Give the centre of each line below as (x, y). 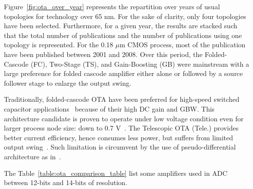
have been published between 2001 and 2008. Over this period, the (103, 54)
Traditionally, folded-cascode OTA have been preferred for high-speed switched (122, 99)
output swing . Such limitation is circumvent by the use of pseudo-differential (120, 147)
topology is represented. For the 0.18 (59, 45)
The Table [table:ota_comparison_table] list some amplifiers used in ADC (116, 173)
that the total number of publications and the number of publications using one (123, 35)
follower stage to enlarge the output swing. (68, 83)
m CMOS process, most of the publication (183, 45)
